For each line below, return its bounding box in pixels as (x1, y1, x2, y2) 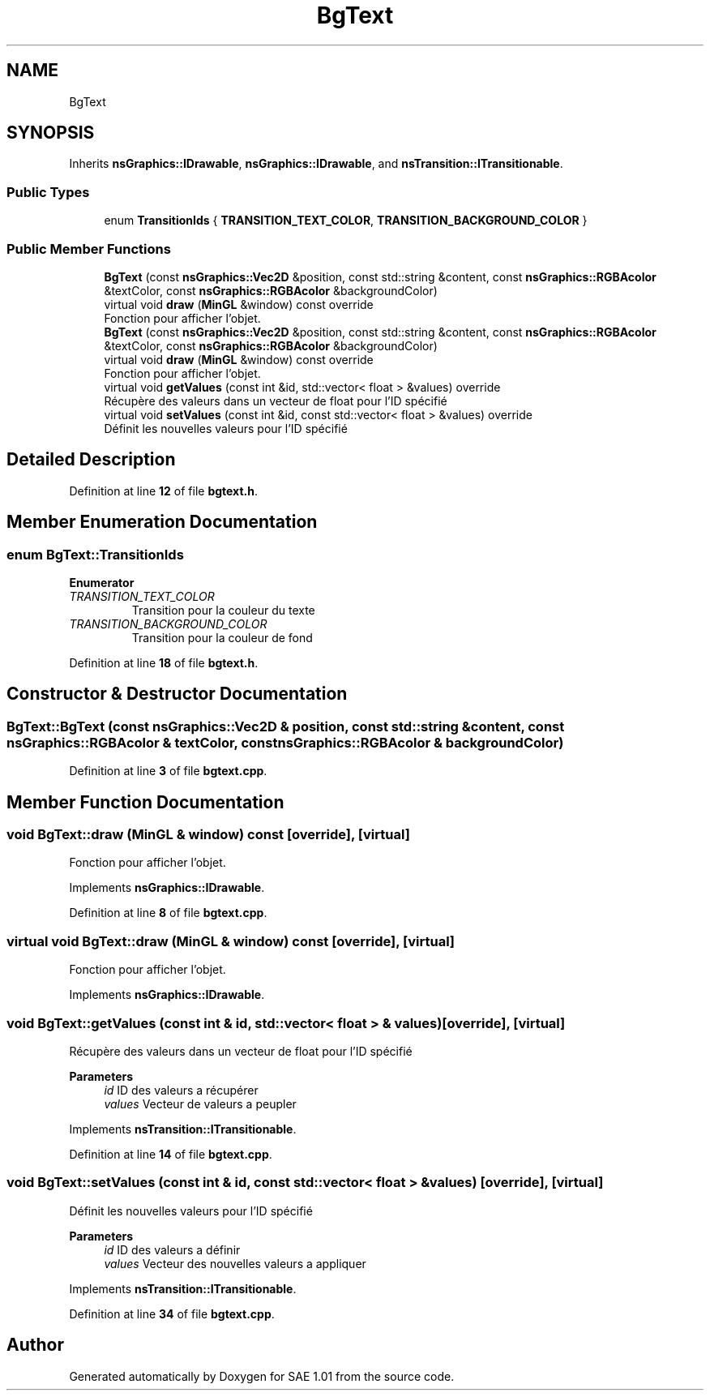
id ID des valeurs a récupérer (104, 1082, 259, 1097)
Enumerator (69, 576, 135, 589)
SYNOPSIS (6, 122, 95, 144)
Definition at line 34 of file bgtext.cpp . (69, 1306, 275, 1321)
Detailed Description (6, 449, 176, 470)
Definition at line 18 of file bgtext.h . (69, 656, 259, 670)
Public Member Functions (6, 240, 171, 257)
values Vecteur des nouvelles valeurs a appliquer (104, 1256, 366, 1271)
